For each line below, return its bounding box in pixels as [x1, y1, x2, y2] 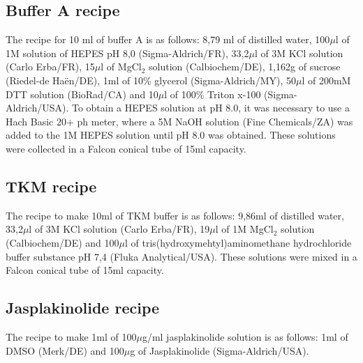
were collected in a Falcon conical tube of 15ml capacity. [6, 141, 246, 155]
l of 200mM [302, 72, 351, 87]
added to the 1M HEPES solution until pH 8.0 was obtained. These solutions [6, 128, 336, 142]
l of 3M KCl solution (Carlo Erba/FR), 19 [29, 222, 210, 236]
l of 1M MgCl [215, 222, 274, 236]
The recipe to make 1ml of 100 [6, 329, 137, 343]
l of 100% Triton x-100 [164, 86, 261, 101]
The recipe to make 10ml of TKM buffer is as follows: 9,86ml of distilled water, [6, 208, 344, 222]
